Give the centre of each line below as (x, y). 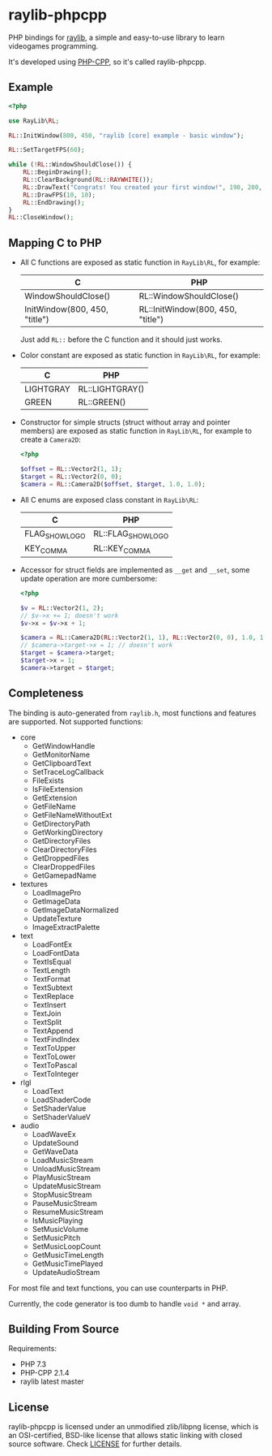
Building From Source (64, 1329)
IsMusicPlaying (57, 1221)
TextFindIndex (56, 1039)
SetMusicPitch (56, 1238)
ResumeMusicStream (68, 1212)
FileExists (48, 780)
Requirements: (32, 1349)
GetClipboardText (62, 763)
